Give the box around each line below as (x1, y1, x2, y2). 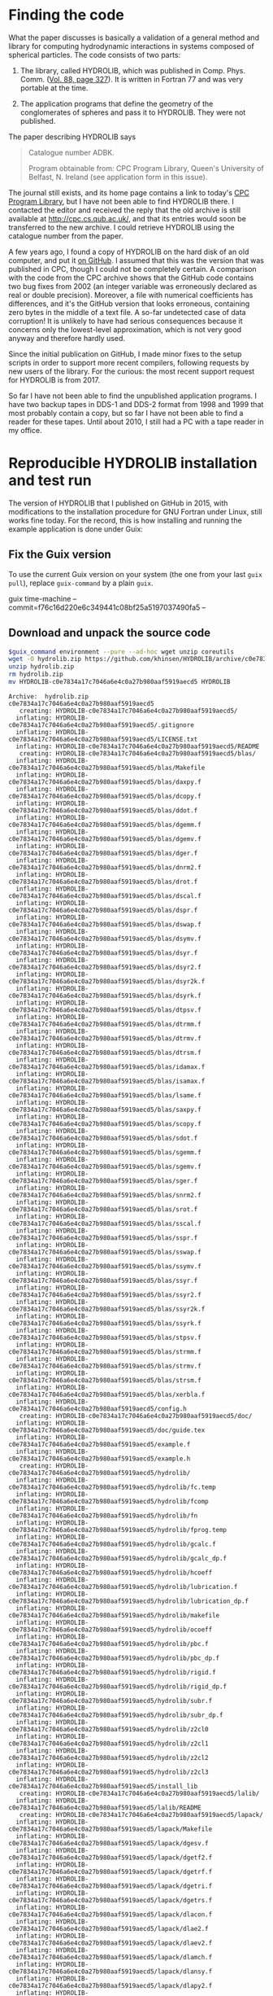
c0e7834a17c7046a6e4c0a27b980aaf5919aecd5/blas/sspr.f (8, 1233, 198, 1242)
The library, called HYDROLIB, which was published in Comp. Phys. (19, 65, 246, 75)
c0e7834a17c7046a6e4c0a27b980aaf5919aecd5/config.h (8, 1404, 187, 1413)
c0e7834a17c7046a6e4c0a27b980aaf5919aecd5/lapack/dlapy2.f (8, 1981, 213, 1989)
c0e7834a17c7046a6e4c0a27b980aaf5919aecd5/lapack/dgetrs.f (8, 1896, 213, 1904)
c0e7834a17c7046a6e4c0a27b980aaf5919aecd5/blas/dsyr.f (8, 948, 198, 957)
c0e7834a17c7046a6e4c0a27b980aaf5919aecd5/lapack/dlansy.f (8, 1968, 213, 1976)
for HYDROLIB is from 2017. (8, 374, 100, 384)
